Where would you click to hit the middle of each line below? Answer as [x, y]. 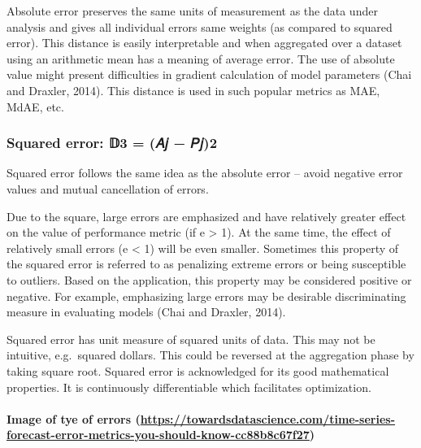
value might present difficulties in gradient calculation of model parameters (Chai [209, 74]
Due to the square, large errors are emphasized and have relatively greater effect [206, 216]
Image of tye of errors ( [74, 418]
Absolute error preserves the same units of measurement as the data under [192, 11]
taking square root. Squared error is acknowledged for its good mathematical [198, 370]
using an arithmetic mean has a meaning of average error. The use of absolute [201, 58]
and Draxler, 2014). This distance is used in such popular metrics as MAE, [193, 90]
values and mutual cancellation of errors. [108, 188]
